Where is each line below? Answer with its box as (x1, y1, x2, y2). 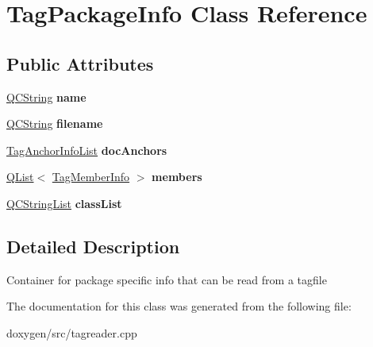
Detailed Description (6, 233, 180, 258)
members (152, 168, 202, 185)
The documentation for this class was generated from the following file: (6, 298, 352, 314)
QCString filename (6, 115, 103, 132)
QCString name (6, 88, 87, 105)
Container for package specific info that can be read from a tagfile (6, 271, 327, 287)
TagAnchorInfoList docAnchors (6, 141, 167, 158)
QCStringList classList (6, 195, 122, 211)
